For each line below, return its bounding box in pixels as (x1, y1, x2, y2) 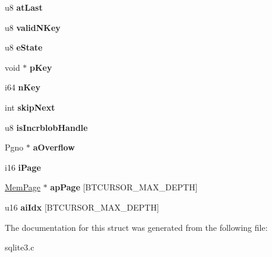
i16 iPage (5, 161, 41, 173)
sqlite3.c (5, 241, 34, 253)
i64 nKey (5, 81, 40, 93)
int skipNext (5, 101, 55, 113)
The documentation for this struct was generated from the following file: (5, 221, 268, 233)
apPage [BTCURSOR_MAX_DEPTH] (50, 181, 198, 193)
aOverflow (33, 141, 75, 153)
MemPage (5, 181, 41, 193)
